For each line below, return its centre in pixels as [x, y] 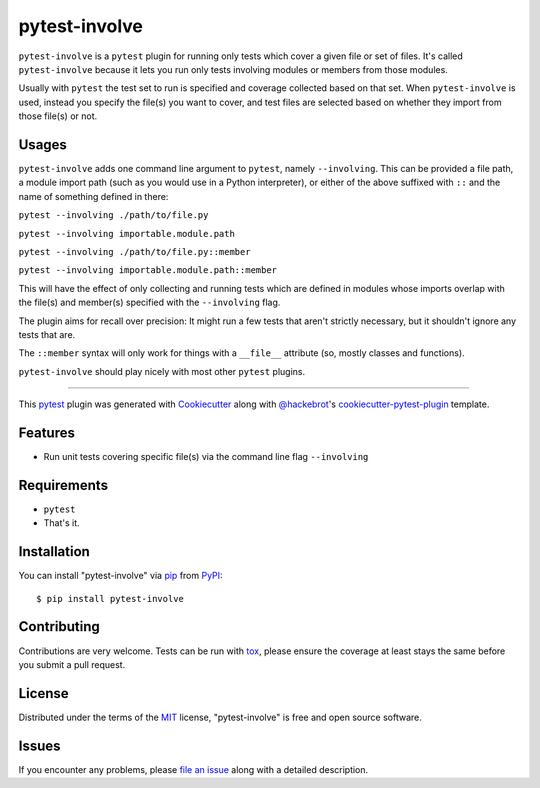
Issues [39, 745]
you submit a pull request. [72, 664]
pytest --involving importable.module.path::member [148, 270]
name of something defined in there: [93, 196]
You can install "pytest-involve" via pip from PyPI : [121, 576]
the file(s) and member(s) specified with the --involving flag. [149, 302]
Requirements [63, 485]
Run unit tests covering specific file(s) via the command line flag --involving [206, 456]
